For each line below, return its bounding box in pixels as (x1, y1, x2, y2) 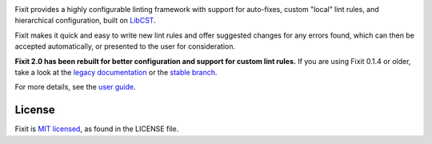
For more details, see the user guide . (14, 82, 136, 92)
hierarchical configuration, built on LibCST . (14, 16, 156, 26)
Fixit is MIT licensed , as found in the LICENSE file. (14, 124, 179, 134)
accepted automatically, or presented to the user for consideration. (14, 42, 236, 51)
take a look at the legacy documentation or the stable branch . (14, 67, 218, 77)
